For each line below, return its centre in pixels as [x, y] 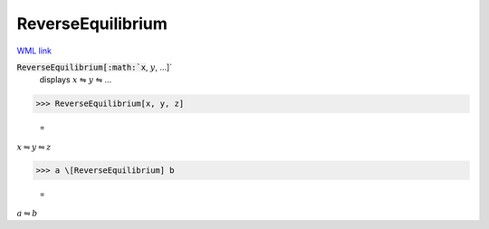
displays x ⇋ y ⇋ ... [76, 80]
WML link [34, 51]
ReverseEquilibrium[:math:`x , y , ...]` [94, 67]
